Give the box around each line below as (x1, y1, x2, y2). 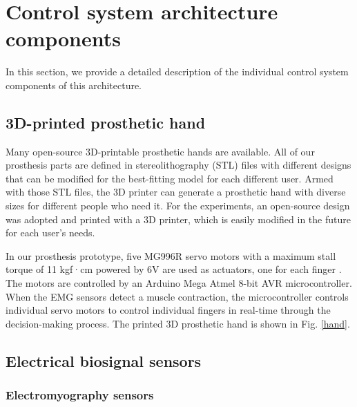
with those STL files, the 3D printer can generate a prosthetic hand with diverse (6, 184, 346, 199)
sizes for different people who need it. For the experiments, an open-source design (6, 198, 350, 213)
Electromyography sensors (6, 386, 154, 404)
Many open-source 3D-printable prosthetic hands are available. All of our (6, 144, 315, 158)
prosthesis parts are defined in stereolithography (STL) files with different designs (6, 158, 351, 172)
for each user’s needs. (6, 225, 95, 240)
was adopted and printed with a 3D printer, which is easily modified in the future (6, 211, 351, 226)
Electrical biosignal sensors (6, 350, 202, 371)
